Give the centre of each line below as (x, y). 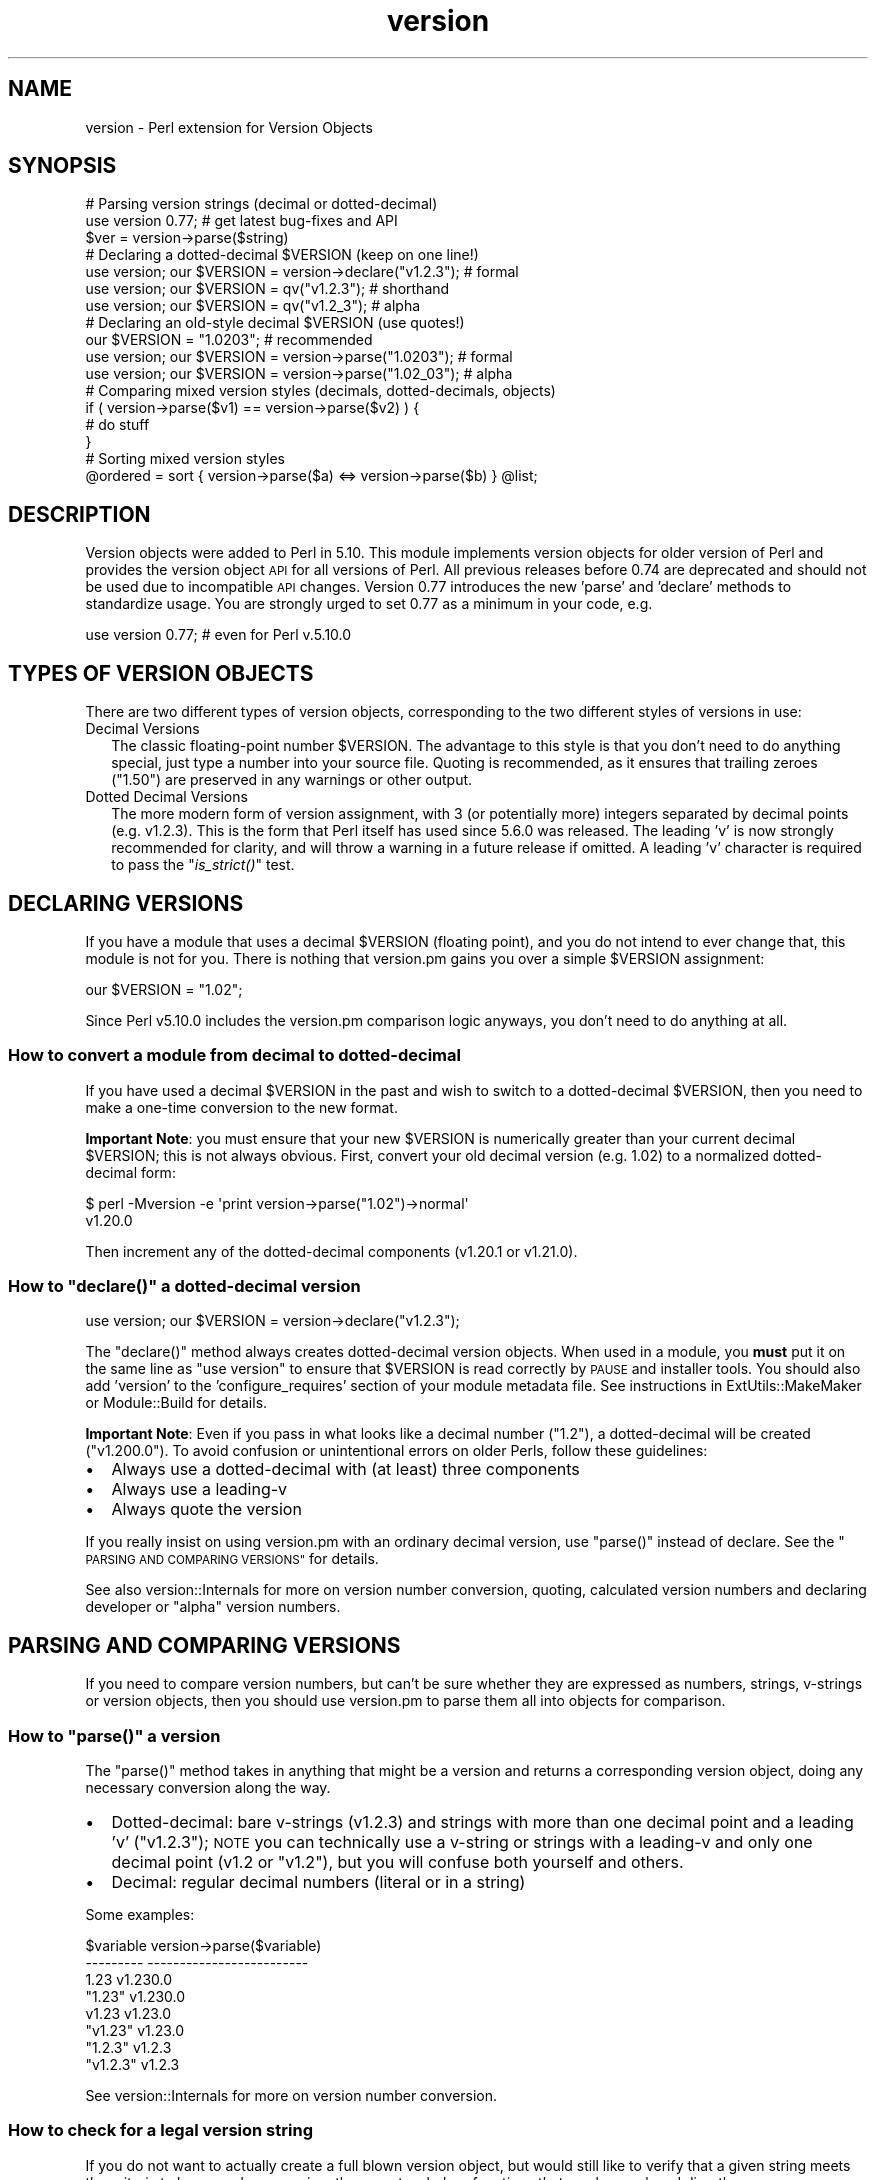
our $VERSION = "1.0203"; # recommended (229, 340)
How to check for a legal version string (160, 2130)
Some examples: (140, 1915)
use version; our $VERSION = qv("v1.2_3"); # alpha (253, 306)
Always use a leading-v (199, 1489)
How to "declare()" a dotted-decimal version (184, 1286)
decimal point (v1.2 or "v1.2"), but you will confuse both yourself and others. (397, 1862)
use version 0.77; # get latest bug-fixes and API (241, 221)
